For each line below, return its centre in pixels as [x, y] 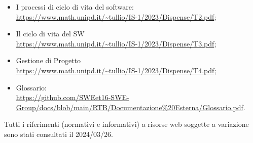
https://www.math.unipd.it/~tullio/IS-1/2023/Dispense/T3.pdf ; [116, 43]
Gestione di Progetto [48, 60]
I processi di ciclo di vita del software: [75, 7]
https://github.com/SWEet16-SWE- [73, 97]
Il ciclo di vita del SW [50, 34]
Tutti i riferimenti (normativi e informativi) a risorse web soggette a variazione [126, 124]
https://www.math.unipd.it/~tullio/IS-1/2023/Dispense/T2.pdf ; [116, 16]
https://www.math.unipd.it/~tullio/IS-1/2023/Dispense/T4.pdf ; [116, 70]
